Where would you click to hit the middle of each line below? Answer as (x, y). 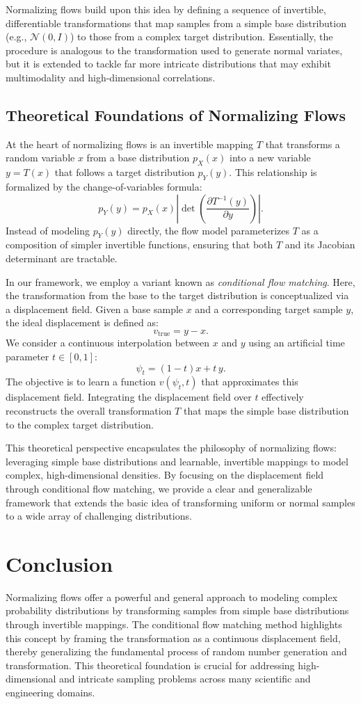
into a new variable (270, 158)
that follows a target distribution (125, 172)
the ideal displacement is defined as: (82, 322)
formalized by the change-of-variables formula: (104, 186)
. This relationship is (273, 172)
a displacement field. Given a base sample (95, 309)
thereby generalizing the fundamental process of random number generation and (176, 651)
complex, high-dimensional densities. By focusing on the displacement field (165, 475)
